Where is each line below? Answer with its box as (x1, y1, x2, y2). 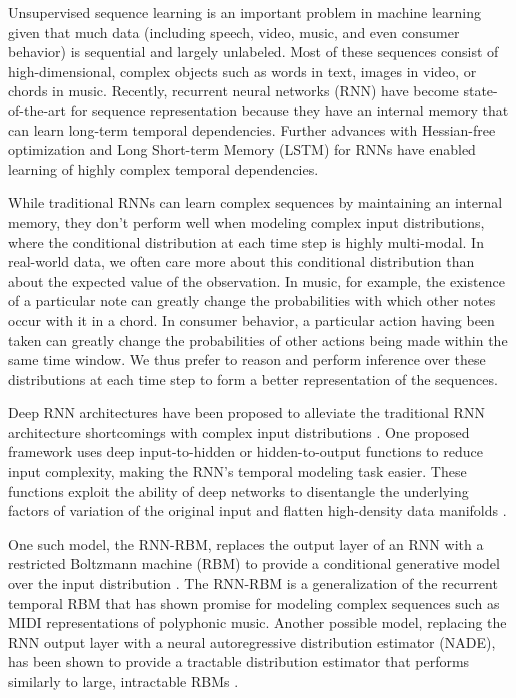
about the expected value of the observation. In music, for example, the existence (8, 270, 505, 291)
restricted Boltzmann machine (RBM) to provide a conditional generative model (8, 553, 500, 574)
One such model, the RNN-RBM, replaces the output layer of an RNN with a (8, 533, 484, 554)
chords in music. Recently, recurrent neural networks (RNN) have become (8, 80, 459, 101)
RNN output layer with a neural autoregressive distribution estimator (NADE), (8, 631, 496, 652)
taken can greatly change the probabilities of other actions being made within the (8, 329, 508, 350)
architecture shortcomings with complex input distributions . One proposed (8, 421, 470, 442)
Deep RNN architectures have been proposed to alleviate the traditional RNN (8, 402, 485, 423)
